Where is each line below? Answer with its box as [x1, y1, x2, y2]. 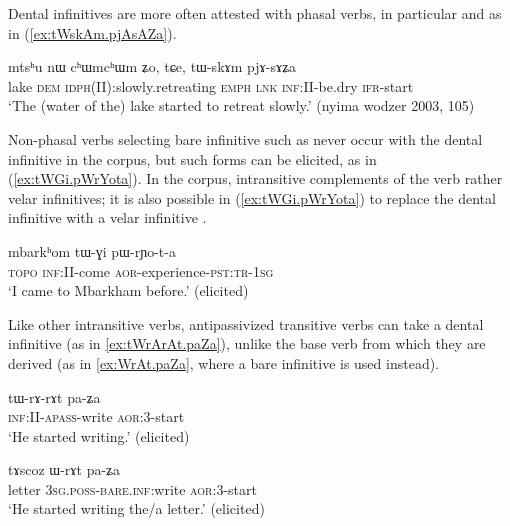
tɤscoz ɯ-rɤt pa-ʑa [8, 459, 121, 480]
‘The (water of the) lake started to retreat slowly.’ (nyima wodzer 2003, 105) [8, 95, 475, 116]
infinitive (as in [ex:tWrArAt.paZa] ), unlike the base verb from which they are [8, 333, 486, 354]
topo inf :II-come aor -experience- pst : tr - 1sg [8, 260, 274, 281]
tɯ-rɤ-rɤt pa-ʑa [8, 386, 101, 407]
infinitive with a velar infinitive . [8, 207, 207, 228]
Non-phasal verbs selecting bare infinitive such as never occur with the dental [8, 128, 483, 149]
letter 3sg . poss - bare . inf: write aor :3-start [8, 478, 257, 499]
